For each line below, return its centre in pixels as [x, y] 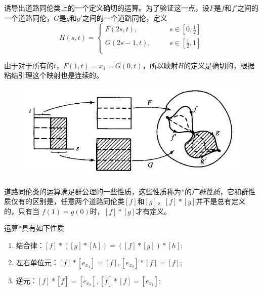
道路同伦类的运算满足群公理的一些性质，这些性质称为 [93, 191]
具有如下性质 [43, 228]
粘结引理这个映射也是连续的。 [54, 75]
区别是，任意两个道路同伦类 [78, 201]
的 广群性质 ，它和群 [216, 191]
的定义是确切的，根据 [219, 65]
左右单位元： [37, 262]
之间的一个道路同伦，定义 [125, 17]
